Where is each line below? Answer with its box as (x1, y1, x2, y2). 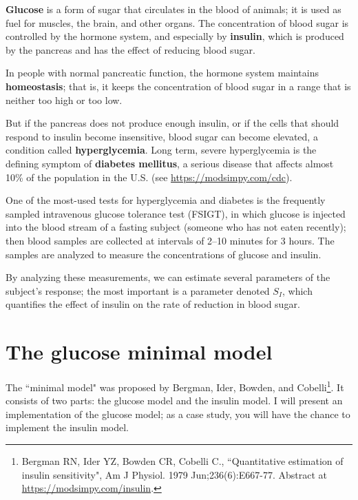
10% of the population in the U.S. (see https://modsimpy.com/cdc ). (6, 169, 293, 184)
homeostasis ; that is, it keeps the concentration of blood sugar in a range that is (6, 79, 351, 93)
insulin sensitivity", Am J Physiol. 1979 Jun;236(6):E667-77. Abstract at (21, 467, 327, 481)
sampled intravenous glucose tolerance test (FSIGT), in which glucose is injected (6, 206, 346, 220)
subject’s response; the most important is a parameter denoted (6, 283, 270, 298)
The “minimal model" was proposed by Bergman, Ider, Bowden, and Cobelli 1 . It (6, 378, 344, 394)
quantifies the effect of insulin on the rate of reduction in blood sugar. (6, 297, 300, 311)
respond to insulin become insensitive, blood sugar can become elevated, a (6, 129, 318, 143)
